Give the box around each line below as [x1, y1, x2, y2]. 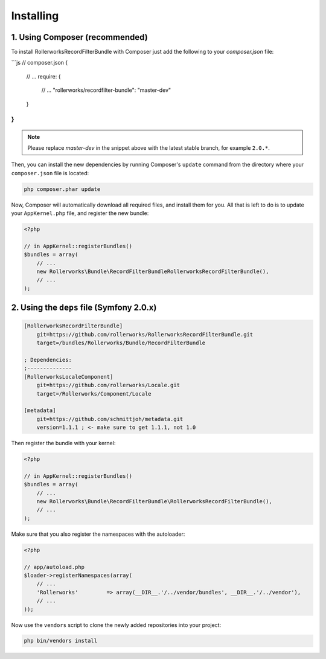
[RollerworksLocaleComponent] [24, 373, 113, 380]
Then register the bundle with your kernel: [11, 440, 116, 447]
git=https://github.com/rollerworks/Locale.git [36, 382, 181, 389]
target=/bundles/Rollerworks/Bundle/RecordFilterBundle [36, 339, 206, 347]
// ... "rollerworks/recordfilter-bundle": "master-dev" [41, 86, 171, 94]
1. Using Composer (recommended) [11, 32, 148, 42]
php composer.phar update [24, 185, 101, 193]
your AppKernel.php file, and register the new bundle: [11, 210, 149, 217]
